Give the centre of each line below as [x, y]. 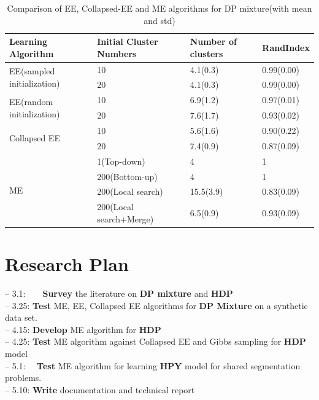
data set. [21, 317]
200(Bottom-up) [127, 176]
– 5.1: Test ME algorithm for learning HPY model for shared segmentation [153, 365]
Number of [213, 41]
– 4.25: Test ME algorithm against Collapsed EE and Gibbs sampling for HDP [156, 341]
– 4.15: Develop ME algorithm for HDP [83, 329]
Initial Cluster [128, 41]
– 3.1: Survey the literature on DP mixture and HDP [119, 293]
